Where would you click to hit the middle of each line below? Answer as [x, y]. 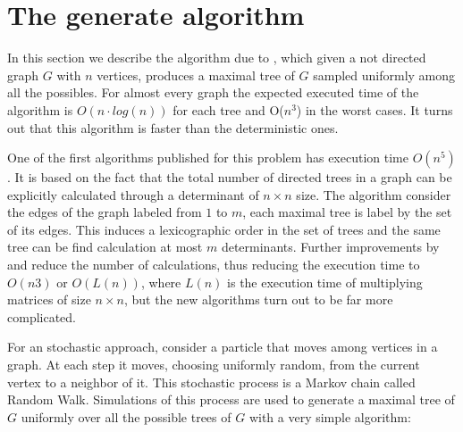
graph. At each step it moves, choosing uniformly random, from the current [214, 365]
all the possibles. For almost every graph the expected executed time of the [213, 92]
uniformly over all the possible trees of [126, 416]
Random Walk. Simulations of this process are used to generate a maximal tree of [231, 399]
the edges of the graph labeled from [105, 212]
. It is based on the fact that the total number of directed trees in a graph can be [230, 177]
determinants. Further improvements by [330, 247]
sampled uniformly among [384, 75]
